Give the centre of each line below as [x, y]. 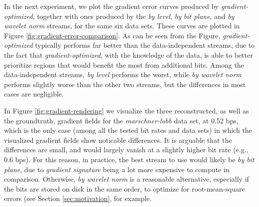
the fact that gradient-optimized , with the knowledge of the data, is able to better [129, 54]
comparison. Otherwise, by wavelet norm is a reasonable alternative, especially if [127, 179]
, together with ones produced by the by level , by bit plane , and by [133, 16]
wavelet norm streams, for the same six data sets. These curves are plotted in [122, 26]
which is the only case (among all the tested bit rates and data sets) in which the [128, 130]
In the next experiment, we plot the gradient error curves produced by [112, 6]
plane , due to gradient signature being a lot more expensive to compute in [117, 169]
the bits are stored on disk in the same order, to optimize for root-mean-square [125, 188]
